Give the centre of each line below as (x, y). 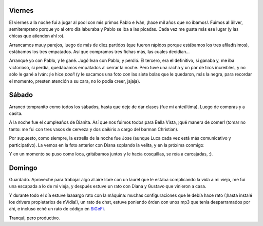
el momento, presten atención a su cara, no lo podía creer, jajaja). (75, 81)
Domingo (23, 168)
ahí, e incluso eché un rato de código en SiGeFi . (57, 209)
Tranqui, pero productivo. (35, 218)
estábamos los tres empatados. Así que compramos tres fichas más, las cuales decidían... (99, 52)
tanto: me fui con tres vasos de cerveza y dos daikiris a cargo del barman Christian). (94, 129)
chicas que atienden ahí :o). (37, 36)
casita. (16, 113)
